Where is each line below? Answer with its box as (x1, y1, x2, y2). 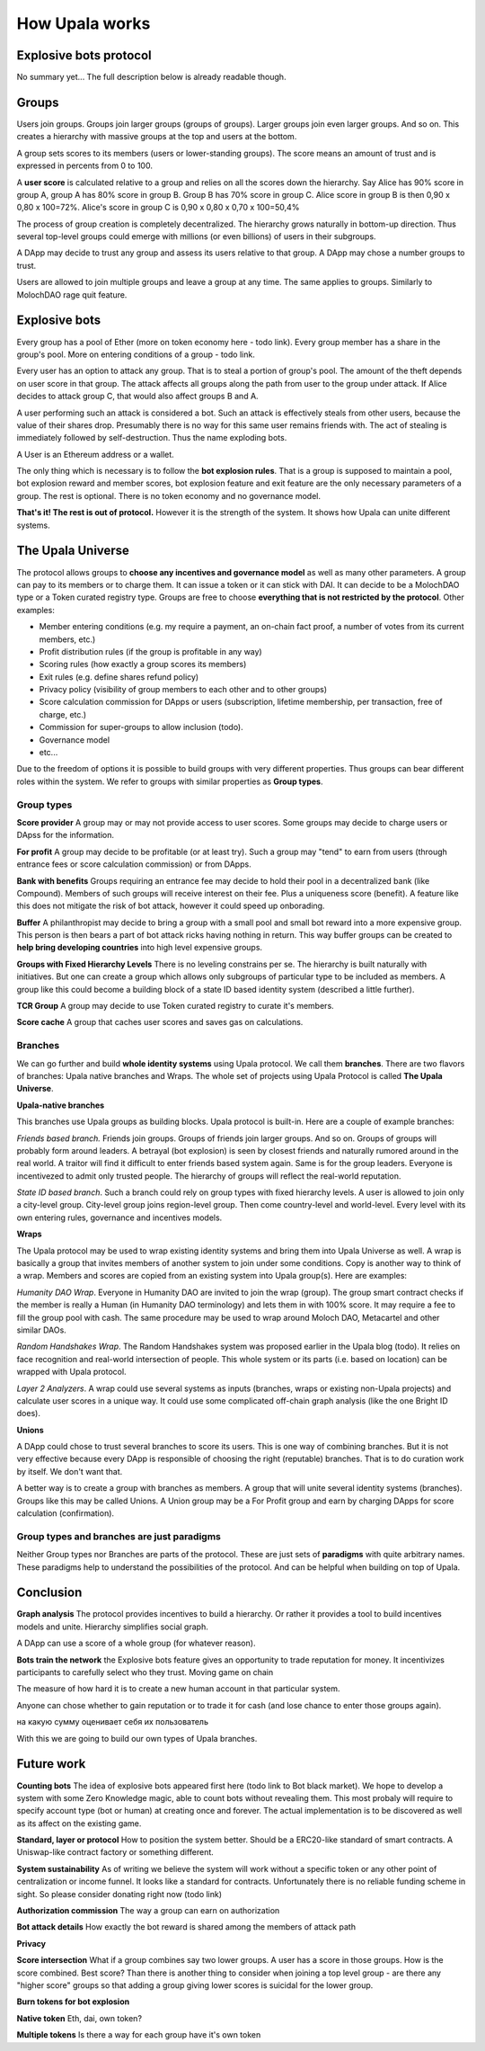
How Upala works (16, 13, 151, 33)
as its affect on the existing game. (16, 1817, 142, 1829)
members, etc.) (39, 634, 96, 645)
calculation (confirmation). (16, 1508, 115, 1519)
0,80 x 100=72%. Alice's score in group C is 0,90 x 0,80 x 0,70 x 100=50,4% (16, 202, 300, 213)
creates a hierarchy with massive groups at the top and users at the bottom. (16, 131, 297, 142)
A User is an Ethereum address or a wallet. (16, 449, 174, 459)
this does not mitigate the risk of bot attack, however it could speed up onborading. (16, 900, 325, 912)
